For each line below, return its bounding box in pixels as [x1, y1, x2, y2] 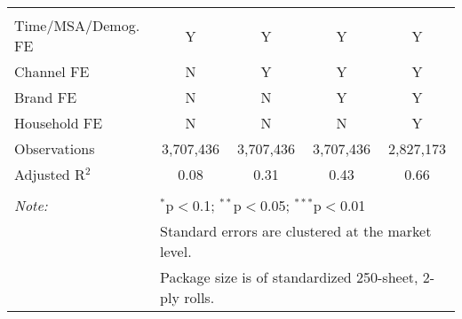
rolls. [184, 287, 215, 307]
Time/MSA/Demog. [14, 15, 140, 35]
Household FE [14, 113, 103, 133]
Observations [14, 138, 95, 159]
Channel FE [14, 61, 90, 82]
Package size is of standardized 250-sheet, [160, 267, 418, 287]
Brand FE [14, 87, 77, 107]
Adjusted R [14, 164, 85, 184]
